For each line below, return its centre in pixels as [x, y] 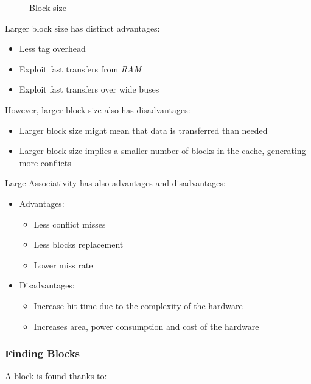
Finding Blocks [43, 353]
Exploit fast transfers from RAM [80, 68]
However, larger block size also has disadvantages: [98, 109]
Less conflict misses [70, 224]
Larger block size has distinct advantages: [82, 28]
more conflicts [45, 162]
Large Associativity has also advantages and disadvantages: [115, 183]
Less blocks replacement [79, 244]
